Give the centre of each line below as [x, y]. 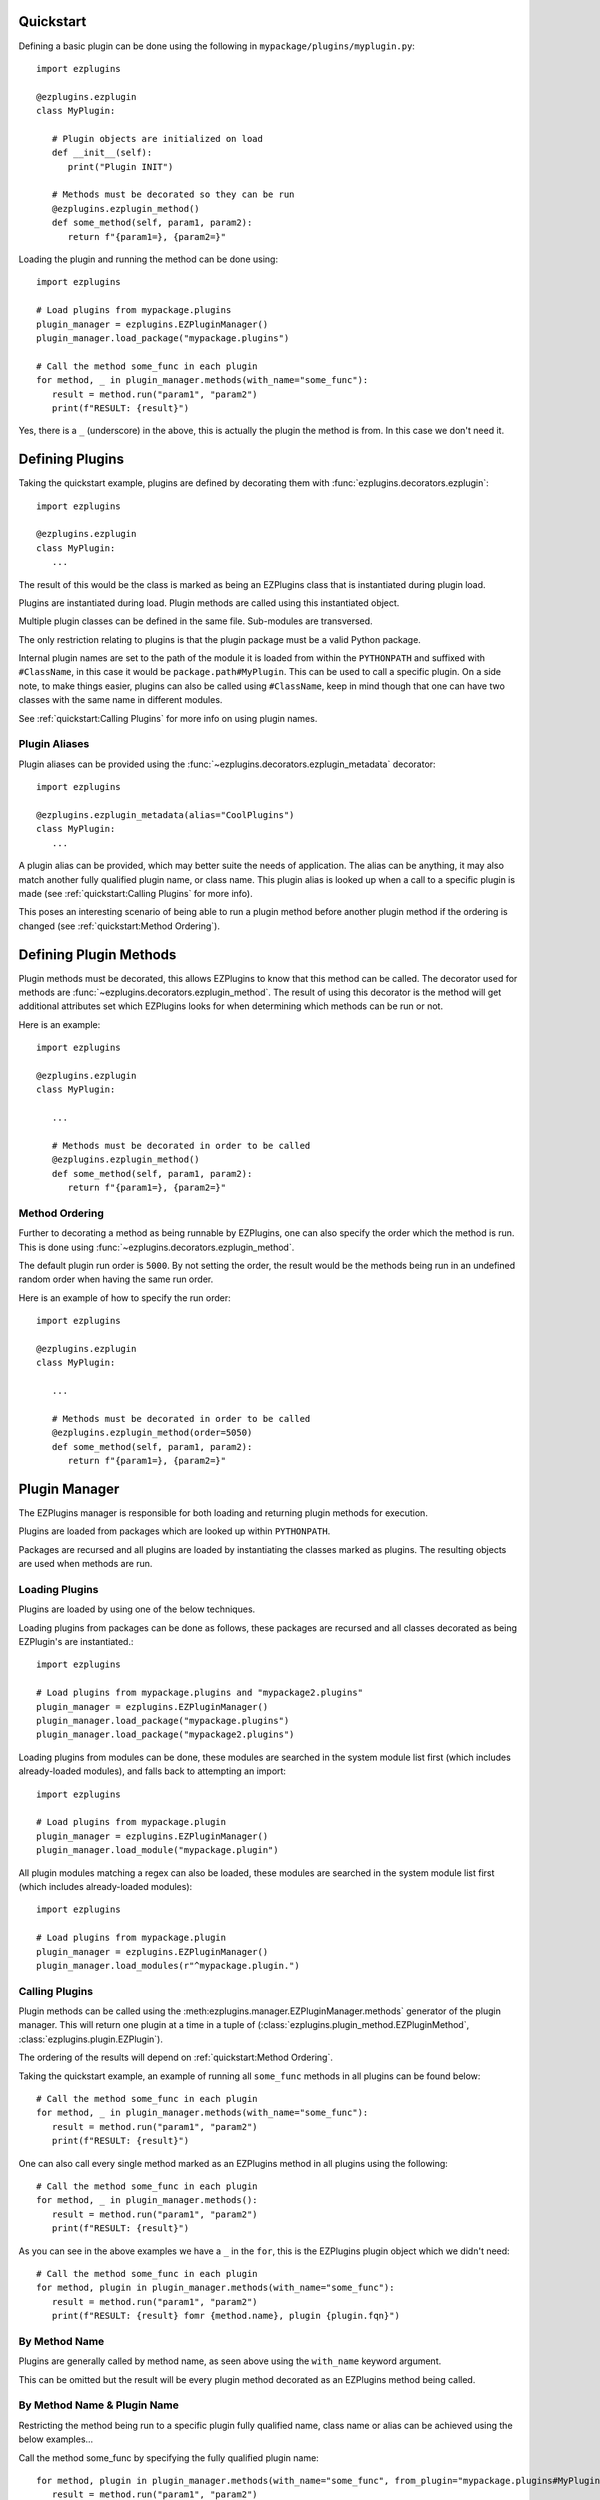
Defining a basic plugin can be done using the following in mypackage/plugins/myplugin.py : [216, 46]
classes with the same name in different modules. [120, 700]
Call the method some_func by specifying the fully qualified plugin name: [168, 2457]
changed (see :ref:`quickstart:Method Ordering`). [119, 926]
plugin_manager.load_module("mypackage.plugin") [157, 1850]
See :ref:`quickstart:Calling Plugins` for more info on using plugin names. [168, 718]
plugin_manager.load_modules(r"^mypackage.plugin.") [168, 1965]
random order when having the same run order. [116, 1279]
